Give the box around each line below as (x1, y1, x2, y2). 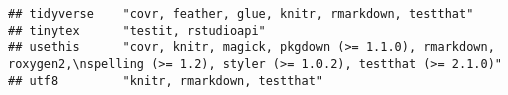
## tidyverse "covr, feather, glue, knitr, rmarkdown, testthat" (8, 7, 474, 21)
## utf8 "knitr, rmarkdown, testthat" (8, 73, 323, 88)
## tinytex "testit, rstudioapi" (8, 23, 266, 38)
